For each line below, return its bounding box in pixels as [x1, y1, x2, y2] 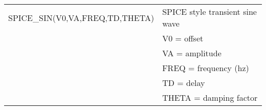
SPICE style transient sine [162, 6, 257, 17]
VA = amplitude [162, 47, 221, 59]
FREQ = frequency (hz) [162, 62, 249, 74]
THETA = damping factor [162, 92, 258, 103]
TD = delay [162, 77, 205, 89]
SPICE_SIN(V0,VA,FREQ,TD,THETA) [8, 11, 154, 24]
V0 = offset [162, 32, 204, 44]
